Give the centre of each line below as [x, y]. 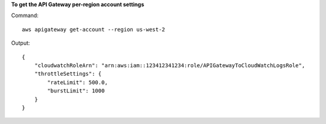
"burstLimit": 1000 [76, 91]
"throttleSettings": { [68, 74]
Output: [21, 43]
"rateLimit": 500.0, [78, 82]
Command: [25, 16]
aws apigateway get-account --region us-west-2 [94, 29]
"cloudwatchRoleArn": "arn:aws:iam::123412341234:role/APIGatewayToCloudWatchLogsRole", [170, 65]
